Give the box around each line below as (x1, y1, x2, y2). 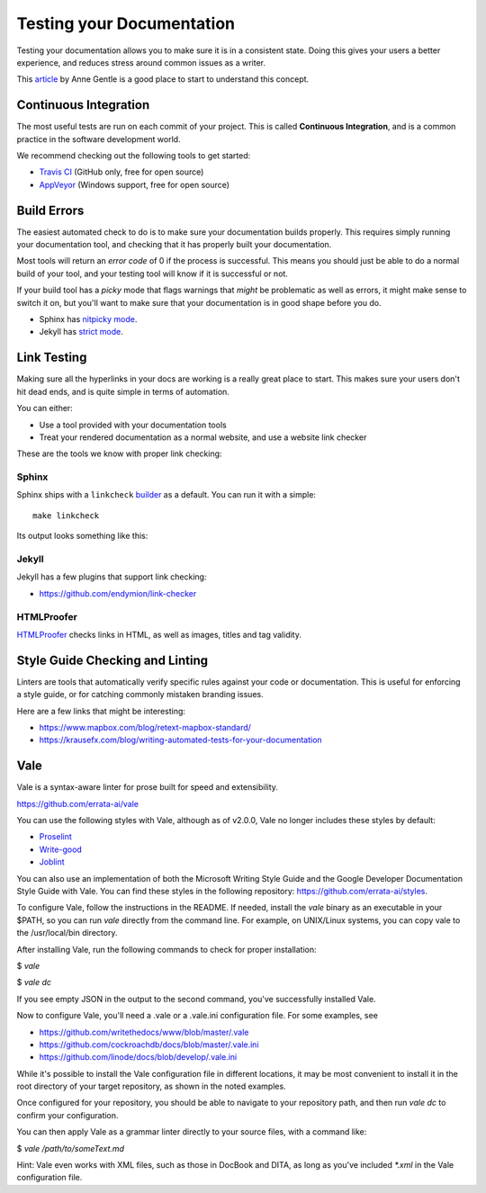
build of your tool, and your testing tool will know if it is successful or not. (16, 268, 288, 279)
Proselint (39, 831, 72, 842)
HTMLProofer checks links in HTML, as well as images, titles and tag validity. (16, 629, 301, 640)
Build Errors (16, 202, 85, 218)
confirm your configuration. (16, 1109, 119, 1120)
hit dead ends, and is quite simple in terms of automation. (16, 386, 229, 397)
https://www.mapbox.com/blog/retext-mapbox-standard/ (39, 722, 252, 732)
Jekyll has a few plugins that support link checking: (16, 571, 207, 582)
